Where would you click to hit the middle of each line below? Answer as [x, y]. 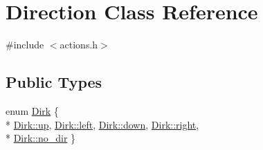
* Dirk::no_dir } [41, 138]
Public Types [54, 82]
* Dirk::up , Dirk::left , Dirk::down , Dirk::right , [102, 124]
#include [25, 45]
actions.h [79, 45]
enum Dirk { [32, 110]
